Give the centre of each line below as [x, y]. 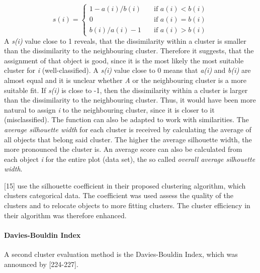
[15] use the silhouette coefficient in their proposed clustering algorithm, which [125, 185]
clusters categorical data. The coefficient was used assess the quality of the [119, 195]
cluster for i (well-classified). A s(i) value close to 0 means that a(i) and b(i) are [127, 70]
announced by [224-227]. [41, 264]
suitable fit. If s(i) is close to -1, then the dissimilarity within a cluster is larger [126, 90]
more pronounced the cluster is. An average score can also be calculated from [123, 149]
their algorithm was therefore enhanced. [65, 215]
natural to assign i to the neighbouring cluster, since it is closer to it [109, 109]
